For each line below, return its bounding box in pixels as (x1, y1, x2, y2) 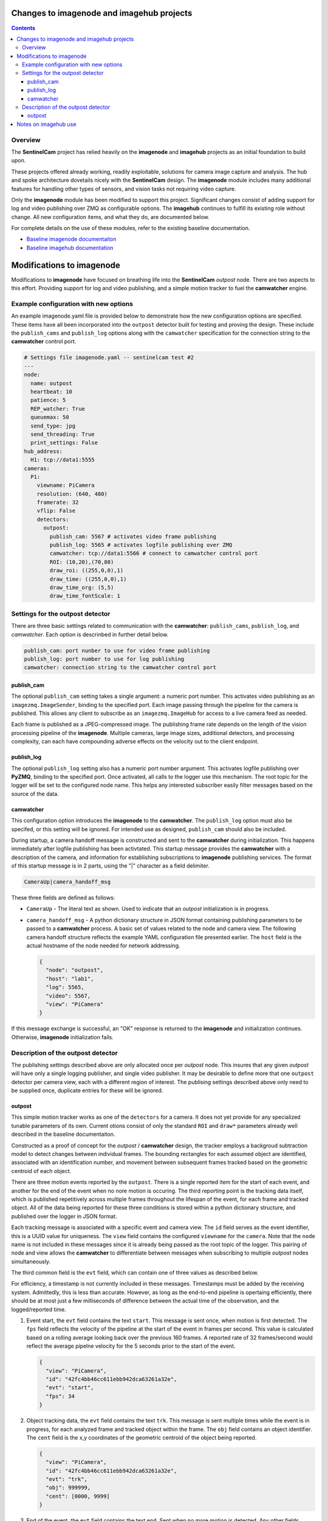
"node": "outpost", (46, 967, 104, 973)
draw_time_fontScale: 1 (49, 593, 121, 599)
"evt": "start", (46, 1384, 94, 1391)
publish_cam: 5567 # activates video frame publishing (49, 533, 217, 540)
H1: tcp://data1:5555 (30, 456, 95, 464)
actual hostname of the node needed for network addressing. (26, 942, 180, 949)
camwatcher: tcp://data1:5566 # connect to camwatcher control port (49, 550, 258, 557)
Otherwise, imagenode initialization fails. (11, 1033, 114, 1040)
